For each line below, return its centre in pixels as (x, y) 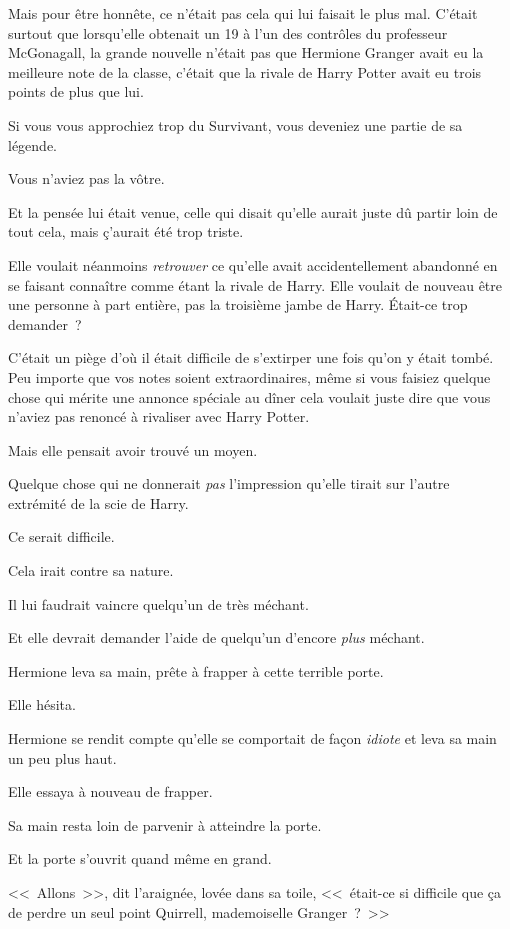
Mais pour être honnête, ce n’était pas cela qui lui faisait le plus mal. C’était (243, 13)
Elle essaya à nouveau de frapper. (110, 791)
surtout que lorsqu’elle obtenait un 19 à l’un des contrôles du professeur (228, 32)
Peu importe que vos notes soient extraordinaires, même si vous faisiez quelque (249, 376)
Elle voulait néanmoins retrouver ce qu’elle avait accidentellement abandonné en (253, 264)
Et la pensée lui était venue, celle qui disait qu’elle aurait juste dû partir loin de (253, 211)
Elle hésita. (42, 704)
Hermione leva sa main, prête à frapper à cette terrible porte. (196, 670)
